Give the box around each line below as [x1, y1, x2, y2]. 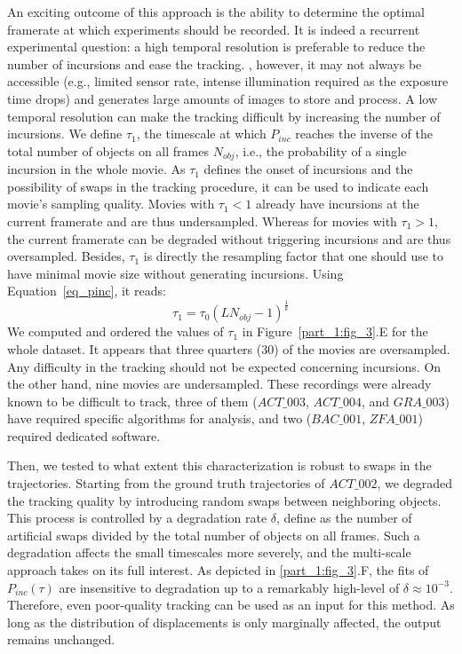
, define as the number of [276, 508, 412, 527]
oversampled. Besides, [7, 247, 125, 265]
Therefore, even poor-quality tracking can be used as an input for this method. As [7, 595, 455, 614]
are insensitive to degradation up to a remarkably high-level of [59, 578, 400, 596]
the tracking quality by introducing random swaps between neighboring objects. [7, 491, 442, 509]
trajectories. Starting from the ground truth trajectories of [7, 474, 325, 492]
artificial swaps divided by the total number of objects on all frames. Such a [7, 525, 420, 544]
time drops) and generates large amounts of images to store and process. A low [7, 89, 438, 107]
